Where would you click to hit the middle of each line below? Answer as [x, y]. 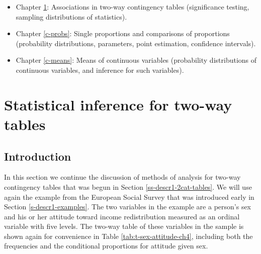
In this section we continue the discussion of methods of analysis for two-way [122, 177]
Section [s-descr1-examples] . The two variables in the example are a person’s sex [128, 207]
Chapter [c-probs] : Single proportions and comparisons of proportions [123, 33]
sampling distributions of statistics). [71, 16]
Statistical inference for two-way [118, 104]
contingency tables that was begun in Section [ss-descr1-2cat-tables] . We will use [128, 186]
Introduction [38, 156]
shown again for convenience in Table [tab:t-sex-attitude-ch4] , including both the [128, 236]
